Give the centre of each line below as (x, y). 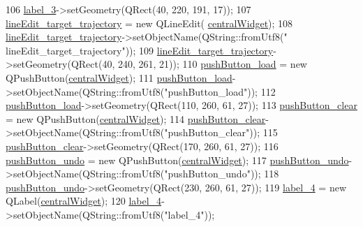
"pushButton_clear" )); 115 (221, 132)
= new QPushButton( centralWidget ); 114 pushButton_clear (136, 118)
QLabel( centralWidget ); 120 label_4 (84, 201)
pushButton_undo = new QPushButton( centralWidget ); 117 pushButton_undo (177, 160)
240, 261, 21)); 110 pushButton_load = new (212, 64)
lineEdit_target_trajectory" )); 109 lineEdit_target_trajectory (140, 50)
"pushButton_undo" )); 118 (222, 174)
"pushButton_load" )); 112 (220, 91)
